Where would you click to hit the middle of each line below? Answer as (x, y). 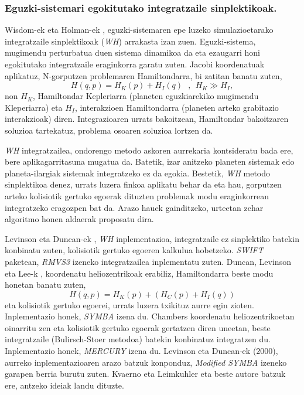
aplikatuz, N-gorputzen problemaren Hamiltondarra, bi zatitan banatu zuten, (144, 75)
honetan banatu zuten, (45, 285)
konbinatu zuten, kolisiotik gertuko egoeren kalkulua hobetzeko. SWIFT (134, 250)
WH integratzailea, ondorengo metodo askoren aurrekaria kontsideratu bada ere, (149, 150)
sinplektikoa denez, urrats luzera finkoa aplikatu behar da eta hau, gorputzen (143, 184)
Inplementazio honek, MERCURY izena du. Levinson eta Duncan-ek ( (131, 351)
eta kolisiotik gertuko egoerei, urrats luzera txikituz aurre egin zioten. (129, 304)
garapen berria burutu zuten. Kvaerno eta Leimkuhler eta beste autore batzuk (145, 374)
